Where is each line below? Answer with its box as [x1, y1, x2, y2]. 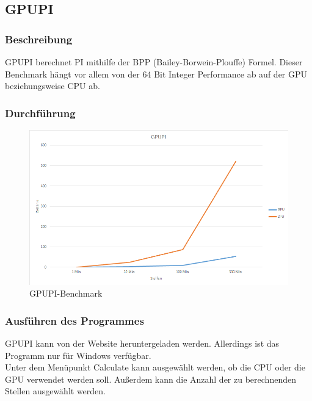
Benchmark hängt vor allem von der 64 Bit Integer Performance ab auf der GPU [5, 67, 308, 80]
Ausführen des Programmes [5, 312, 144, 328]
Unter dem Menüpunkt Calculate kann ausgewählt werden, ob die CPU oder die [5, 361, 305, 374]
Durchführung [5, 105, 76, 120]
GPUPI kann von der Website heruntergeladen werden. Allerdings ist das [5, 336, 280, 349]
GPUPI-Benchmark [29, 287, 103, 300]
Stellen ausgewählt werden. [5, 385, 106, 397]
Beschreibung [5, 31, 73, 46]
